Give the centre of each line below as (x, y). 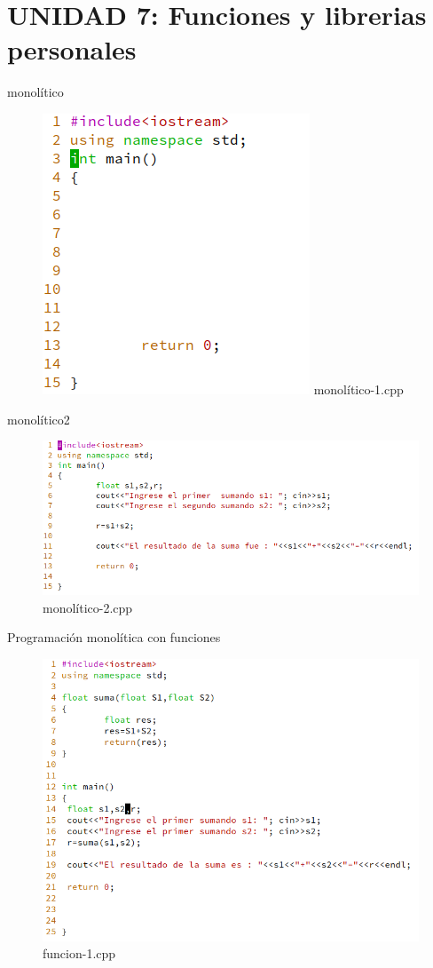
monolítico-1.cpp (358, 389)
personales (72, 49)
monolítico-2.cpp (88, 607)
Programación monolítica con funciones (114, 637)
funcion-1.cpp (79, 953)
